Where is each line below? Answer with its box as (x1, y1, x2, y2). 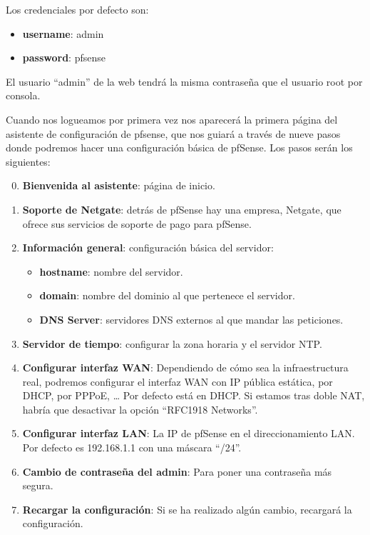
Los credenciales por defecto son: (6, 2, 149, 16)
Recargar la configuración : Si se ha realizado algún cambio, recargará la (22, 501, 352, 516)
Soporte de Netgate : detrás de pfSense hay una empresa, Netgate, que (22, 201, 341, 216)
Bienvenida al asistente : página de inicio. (22, 178, 215, 193)
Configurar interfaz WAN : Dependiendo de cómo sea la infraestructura (22, 360, 349, 375)
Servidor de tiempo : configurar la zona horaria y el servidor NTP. (22, 336, 322, 351)
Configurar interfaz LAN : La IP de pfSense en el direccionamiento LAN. (22, 426, 355, 441)
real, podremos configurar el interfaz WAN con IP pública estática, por (22, 374, 333, 389)
